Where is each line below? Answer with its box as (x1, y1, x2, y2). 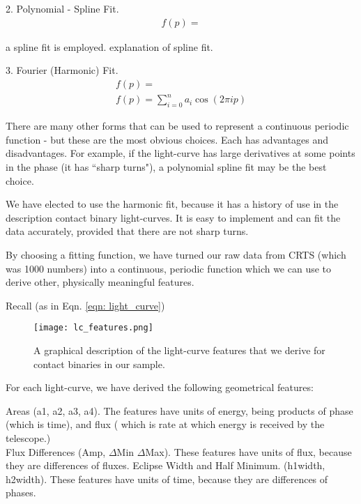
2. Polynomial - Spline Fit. (6, 1, 119, 15)
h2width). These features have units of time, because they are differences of (6, 471, 328, 486)
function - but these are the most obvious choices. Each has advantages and (6, 132, 329, 146)
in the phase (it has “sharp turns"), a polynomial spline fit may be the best (6, 159, 327, 174)
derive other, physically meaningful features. (6, 275, 194, 289)
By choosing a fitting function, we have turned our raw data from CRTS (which (6, 247, 346, 261)
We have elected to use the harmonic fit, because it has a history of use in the (6, 197, 339, 211)
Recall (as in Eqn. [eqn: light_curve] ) (6, 298, 165, 312)
